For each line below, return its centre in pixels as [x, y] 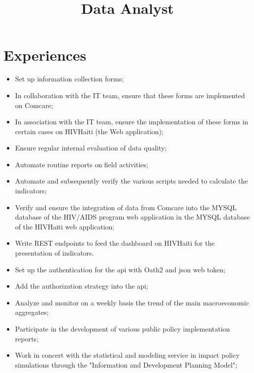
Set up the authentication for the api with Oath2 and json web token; [120, 269]
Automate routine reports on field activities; [81, 164]
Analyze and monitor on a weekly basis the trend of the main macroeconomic [132, 302]
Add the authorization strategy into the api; [81, 286]
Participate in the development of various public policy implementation [123, 329]
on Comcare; [34, 105]
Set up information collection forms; [69, 79]
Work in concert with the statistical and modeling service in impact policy [127, 355]
